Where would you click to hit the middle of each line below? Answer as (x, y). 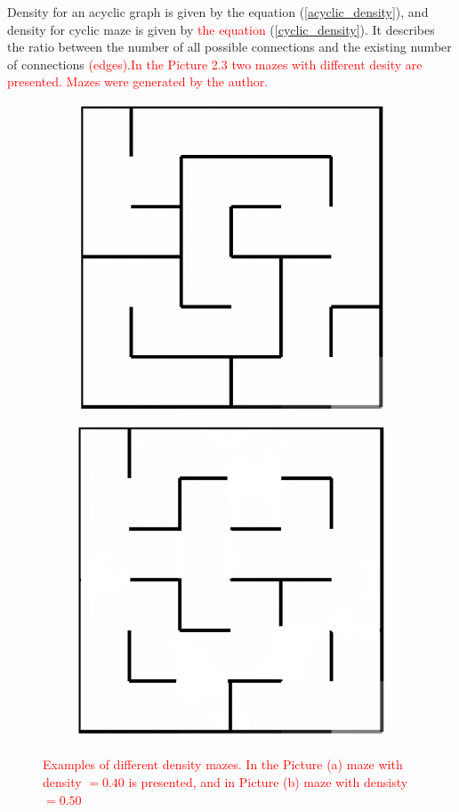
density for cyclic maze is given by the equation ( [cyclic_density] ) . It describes (221, 29)
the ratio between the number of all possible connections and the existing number (229, 47)
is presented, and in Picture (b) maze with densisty (268, 782)
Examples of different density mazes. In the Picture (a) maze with (223, 764)
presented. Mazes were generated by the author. (138, 81)
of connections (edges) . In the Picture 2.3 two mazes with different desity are (215, 64)
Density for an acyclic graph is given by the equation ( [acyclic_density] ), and (218, 12)
